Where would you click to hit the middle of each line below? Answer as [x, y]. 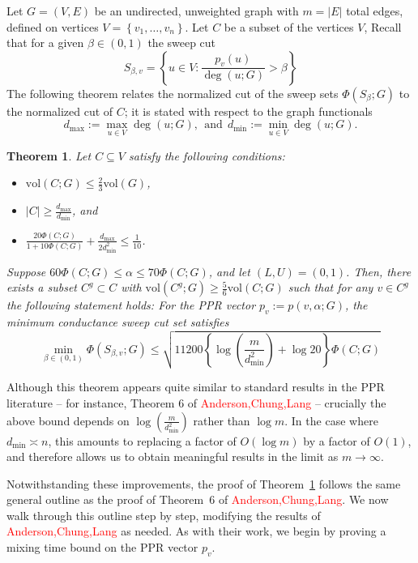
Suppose [26, 271]
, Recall [383, 26]
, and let [229, 271]
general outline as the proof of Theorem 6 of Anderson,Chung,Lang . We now [198, 499]
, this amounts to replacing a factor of [142, 440]
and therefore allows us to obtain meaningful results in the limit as [173, 456]
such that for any [331, 287]
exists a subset [42, 287]
